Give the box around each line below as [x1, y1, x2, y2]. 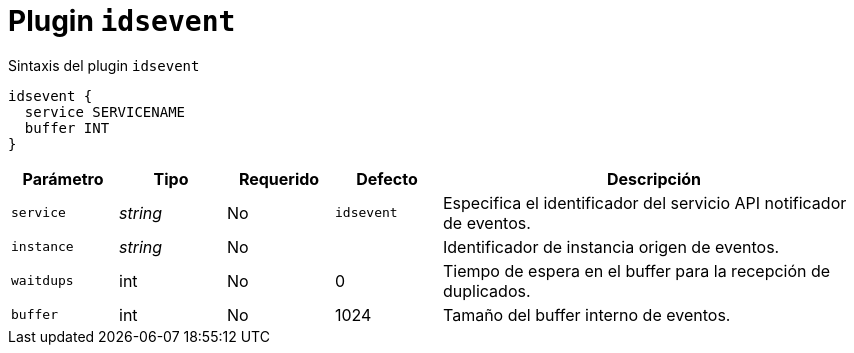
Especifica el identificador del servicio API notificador [443, 192, 847, 213]
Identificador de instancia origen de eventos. [443, 236, 780, 257]
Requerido [238, 168, 320, 189]
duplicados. [443, 280, 531, 301]
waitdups [11, 273, 74, 289]
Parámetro [22, 168, 104, 189]
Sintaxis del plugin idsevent [8, 56, 200, 74]
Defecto [356, 168, 418, 189]
